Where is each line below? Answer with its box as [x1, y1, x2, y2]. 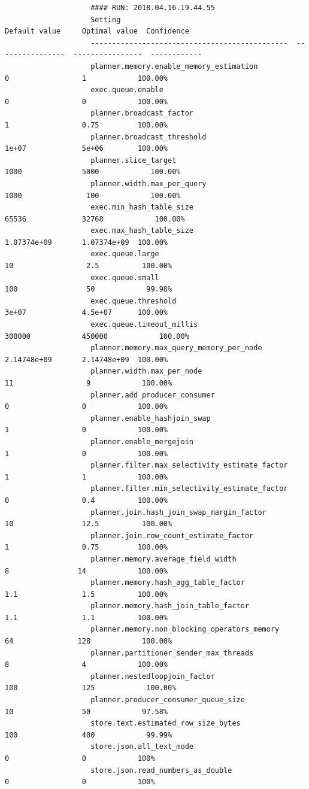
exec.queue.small [90, 273, 159, 282]
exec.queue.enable [90, 86, 163, 95]
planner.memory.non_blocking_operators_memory [90, 625, 280, 634]
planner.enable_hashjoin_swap [90, 414, 211, 423]
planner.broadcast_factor [90, 109, 193, 118]
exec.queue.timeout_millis [90, 320, 198, 329]
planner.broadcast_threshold [90, 132, 207, 141]
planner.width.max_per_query [90, 179, 207, 188]
